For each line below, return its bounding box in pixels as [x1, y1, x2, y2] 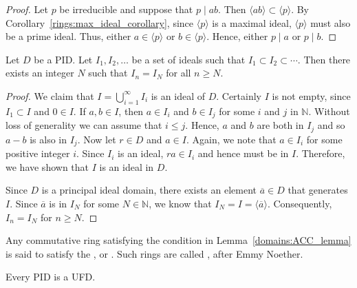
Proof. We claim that [6, 88, 94, 103]
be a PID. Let [34, 52, 93, 66]
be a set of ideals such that [131, 52, 246, 66]
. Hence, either [206, 29, 268, 43]
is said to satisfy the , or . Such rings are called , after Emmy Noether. [6, 246, 303, 260]
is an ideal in [99, 159, 154, 174]
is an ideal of [151, 88, 205, 103]
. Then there [297, 52, 351, 66]
